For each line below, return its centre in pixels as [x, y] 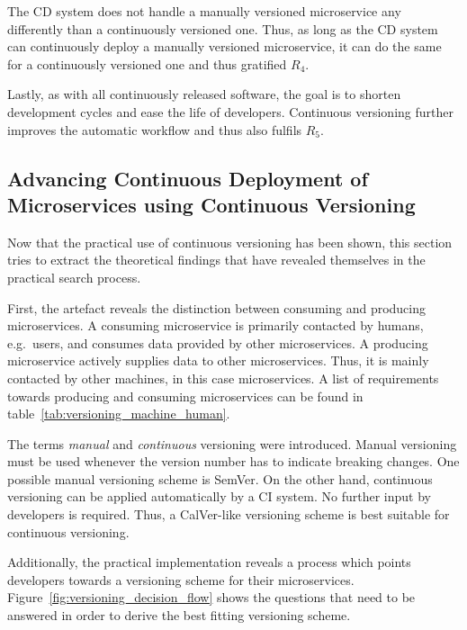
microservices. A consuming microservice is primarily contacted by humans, [216, 325]
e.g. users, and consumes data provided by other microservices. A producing [218, 342]
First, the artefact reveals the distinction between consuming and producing [217, 307]
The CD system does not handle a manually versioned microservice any [204, 11]
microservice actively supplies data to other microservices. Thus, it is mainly [218, 360]
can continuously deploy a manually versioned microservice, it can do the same [225, 46]
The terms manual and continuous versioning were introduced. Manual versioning [232, 443]
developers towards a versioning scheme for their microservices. [181, 579]
